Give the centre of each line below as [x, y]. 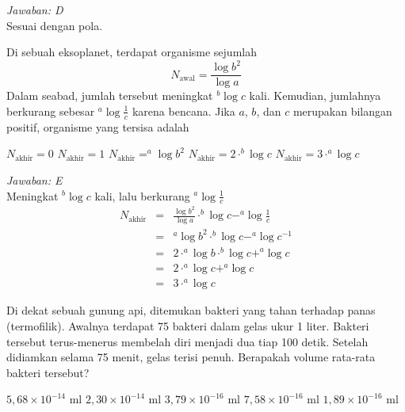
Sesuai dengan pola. [55, 25]
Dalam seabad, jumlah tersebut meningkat [110, 95]
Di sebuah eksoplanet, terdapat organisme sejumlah [132, 52]
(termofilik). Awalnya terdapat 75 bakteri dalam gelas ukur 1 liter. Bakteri [188, 325]
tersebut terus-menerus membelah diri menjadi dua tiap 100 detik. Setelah [187, 341]
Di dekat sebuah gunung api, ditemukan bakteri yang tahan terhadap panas [191, 310]
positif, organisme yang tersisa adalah [98, 126]
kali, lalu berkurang [142, 195]
